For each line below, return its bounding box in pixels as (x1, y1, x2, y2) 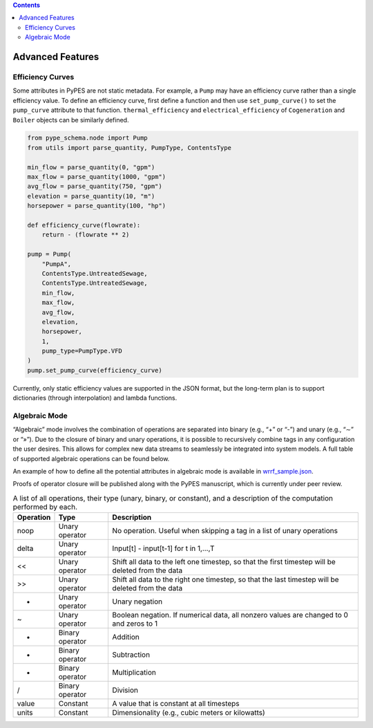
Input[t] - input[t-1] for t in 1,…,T (112, 543, 215, 553)
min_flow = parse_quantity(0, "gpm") (27, 163, 155, 171)
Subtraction (112, 650, 151, 660)
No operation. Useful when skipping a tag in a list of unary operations (112, 526, 338, 536)
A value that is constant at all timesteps (112, 699, 240, 709)
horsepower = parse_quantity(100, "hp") (27, 202, 166, 210)
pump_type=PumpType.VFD (41, 347, 122, 355)
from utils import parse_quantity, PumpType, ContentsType (27, 144, 231, 151)
